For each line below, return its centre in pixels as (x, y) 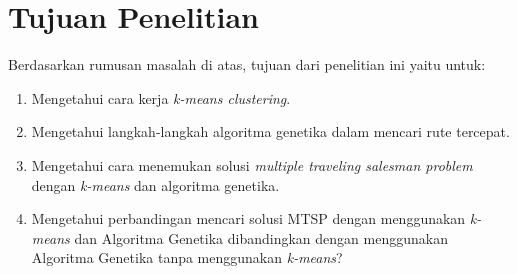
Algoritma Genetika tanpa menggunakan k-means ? (187, 257)
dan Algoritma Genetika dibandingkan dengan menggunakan (261, 237)
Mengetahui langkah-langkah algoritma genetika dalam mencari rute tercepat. (270, 131)
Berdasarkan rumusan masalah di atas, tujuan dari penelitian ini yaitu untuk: (247, 64)
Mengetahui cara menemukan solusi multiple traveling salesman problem (252, 164)
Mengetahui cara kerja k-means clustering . (161, 97)
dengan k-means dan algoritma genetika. (155, 184)
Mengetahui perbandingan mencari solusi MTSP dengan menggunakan (248, 218)
